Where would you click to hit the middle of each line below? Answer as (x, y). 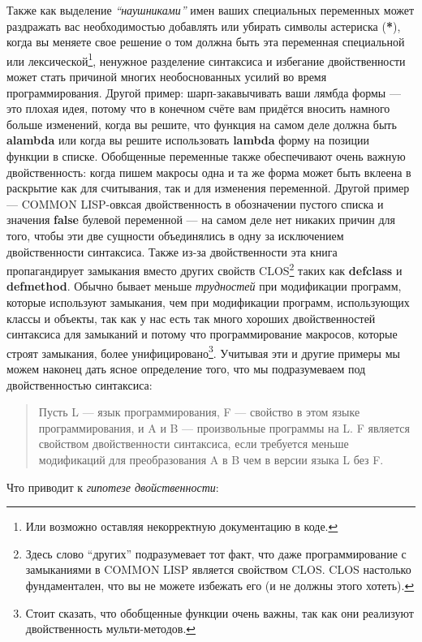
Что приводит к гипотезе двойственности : (113, 487)
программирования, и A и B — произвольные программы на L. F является (224, 427)
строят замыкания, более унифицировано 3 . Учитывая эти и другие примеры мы (203, 351)
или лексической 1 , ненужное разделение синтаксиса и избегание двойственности (206, 59)
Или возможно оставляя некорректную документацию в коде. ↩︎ (182, 526)
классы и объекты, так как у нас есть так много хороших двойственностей (191, 318)
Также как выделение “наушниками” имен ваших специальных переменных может (211, 10)
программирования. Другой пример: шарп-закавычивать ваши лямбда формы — (204, 92)
